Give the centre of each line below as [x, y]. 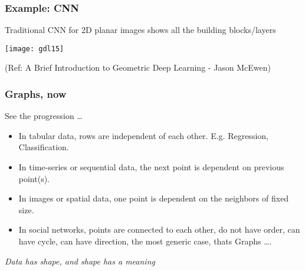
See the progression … [44, 116]
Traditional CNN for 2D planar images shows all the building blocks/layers [140, 30]
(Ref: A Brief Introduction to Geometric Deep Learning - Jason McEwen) [138, 67]
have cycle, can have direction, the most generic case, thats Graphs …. [145, 241]
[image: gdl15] [35, 49]
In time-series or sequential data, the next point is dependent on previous [151, 167]
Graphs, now [36, 93]
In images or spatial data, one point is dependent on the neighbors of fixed [154, 198]
